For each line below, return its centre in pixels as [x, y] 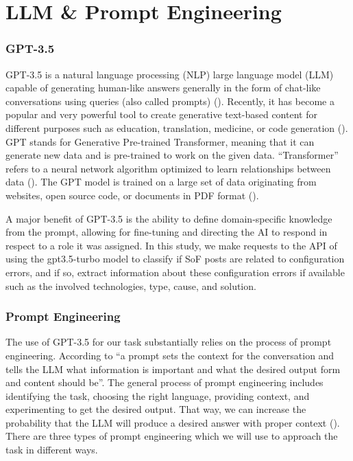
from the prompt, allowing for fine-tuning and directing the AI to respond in [167, 232]
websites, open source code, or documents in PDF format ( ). [132, 195]
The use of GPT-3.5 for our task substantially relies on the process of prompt [169, 342]
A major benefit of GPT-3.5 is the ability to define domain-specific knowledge [169, 218]
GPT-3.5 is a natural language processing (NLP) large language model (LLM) [170, 74]
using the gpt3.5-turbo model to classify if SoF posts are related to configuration [175, 259]
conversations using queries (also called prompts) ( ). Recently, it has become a [170, 101]
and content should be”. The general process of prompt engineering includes [165, 382]
